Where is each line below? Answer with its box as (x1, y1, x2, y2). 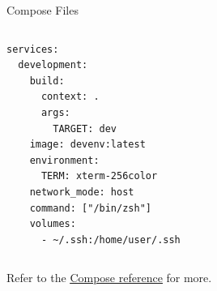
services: (6, 43, 59, 55)
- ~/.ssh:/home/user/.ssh (40, 233, 181, 246)
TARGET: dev (53, 122, 117, 135)
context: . (40, 91, 100, 103)
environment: (29, 154, 100, 166)
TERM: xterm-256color (40, 170, 158, 182)
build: (29, 75, 65, 87)
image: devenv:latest (29, 139, 146, 151)
